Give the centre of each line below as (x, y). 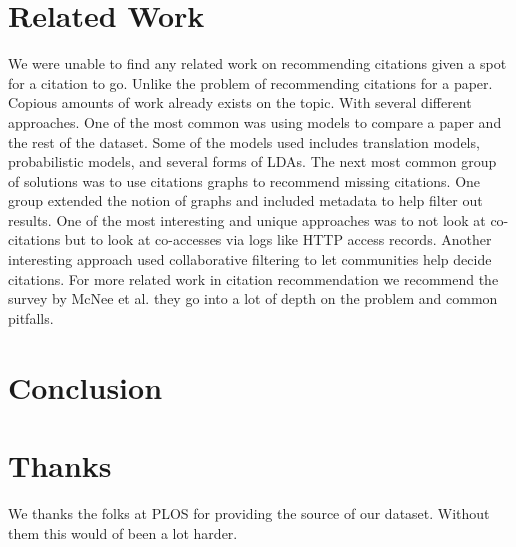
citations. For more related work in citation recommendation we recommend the (253, 278)
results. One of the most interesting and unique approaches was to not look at (247, 219)
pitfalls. (31, 317)
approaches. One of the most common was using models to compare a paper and (255, 121)
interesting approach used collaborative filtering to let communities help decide (250, 259)
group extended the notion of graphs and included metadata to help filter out (245, 200)
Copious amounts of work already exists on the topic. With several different (240, 102)
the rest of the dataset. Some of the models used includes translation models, (244, 141)
